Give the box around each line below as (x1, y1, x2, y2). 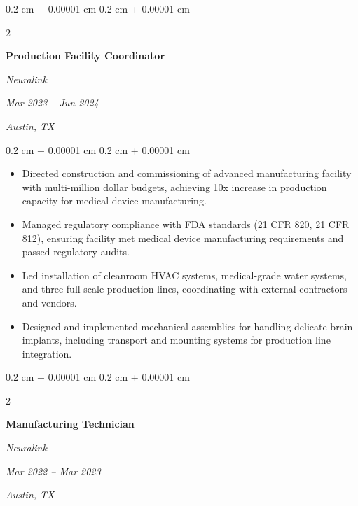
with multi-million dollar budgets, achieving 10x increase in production (22, 179, 327, 194)
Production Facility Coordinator (6, 48, 165, 63)
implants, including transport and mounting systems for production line (22, 332, 331, 347)
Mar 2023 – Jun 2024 (6, 95, 99, 110)
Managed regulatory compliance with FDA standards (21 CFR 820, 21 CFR (22, 216, 350, 231)
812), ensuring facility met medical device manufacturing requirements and (22, 230, 344, 245)
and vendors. (22, 295, 77, 309)
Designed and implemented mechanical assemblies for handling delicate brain (22, 318, 353, 333)
